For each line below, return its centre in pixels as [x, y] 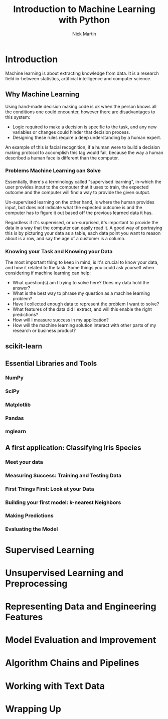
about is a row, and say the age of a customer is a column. [65, 238]
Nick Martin [84, 34]
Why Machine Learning [42, 95]
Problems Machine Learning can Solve [53, 170]
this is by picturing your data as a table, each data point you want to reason [83, 233]
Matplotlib [18, 405]
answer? [21, 288]
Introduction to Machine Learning [84, 9]
